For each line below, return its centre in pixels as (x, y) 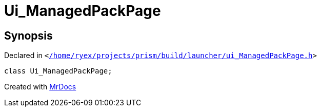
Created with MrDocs (40, 87)
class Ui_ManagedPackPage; (58, 71)
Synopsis (28, 35)
